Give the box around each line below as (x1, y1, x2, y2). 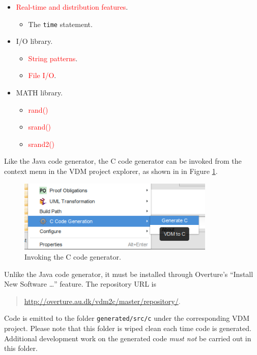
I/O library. (16, 36, 53, 46)
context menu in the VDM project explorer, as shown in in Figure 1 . (4, 166, 218, 176)
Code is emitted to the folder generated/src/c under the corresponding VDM (4, 313, 250, 323)
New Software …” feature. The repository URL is (4, 278, 156, 289)
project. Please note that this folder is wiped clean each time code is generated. (4, 322, 251, 333)
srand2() (28, 138, 55, 149)
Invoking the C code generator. (24, 251, 121, 262)
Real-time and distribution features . (16, 2, 128, 12)
